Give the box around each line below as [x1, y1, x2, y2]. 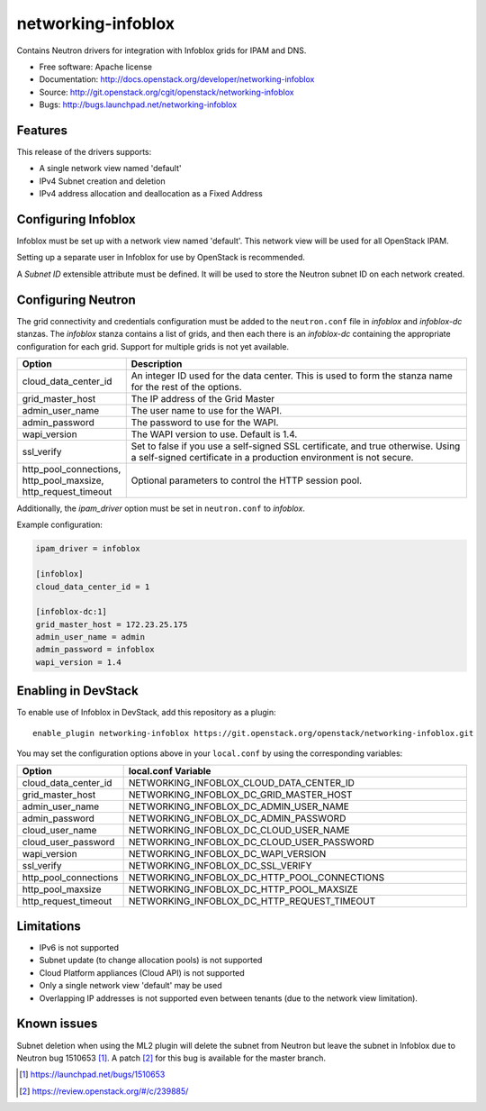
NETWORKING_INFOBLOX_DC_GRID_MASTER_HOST [128, 788, 353, 801]
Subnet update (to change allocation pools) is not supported [39, 955, 263, 966]
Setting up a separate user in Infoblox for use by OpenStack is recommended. [16, 252, 306, 263]
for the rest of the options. [130, 380, 242, 393]
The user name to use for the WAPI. [130, 404, 283, 416]
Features [16, 123, 67, 138]
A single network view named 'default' [39, 163, 182, 174]
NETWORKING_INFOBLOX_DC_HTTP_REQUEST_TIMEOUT [128, 895, 376, 907]
